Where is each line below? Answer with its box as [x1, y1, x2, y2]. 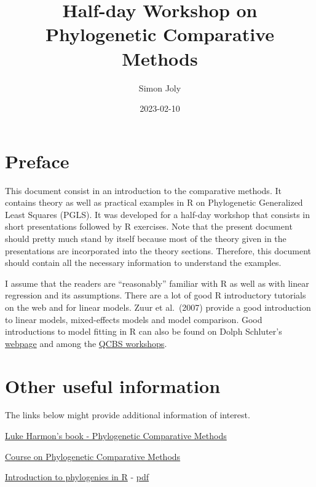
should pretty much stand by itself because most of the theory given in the [5, 232, 286, 244]
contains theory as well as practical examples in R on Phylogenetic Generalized [5, 196, 303, 209]
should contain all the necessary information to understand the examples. [5, 256, 282, 269]
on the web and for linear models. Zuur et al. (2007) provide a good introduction [5, 300, 311, 313]
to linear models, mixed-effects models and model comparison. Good [5, 313, 263, 325]
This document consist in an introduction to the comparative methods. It [5, 184, 282, 197]
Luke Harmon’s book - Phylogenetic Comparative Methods [5, 429, 227, 442]
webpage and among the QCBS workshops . [5, 337, 167, 349]
